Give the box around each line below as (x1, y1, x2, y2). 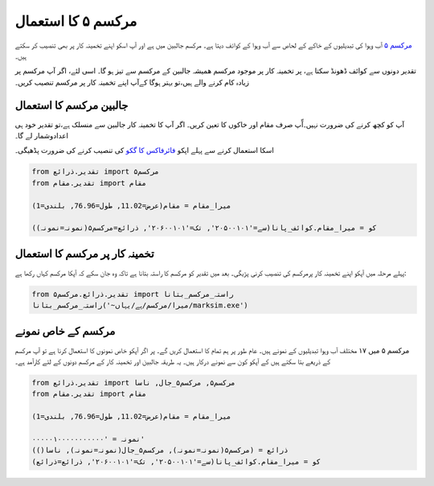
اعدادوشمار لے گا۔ (14, 131, 68, 141)
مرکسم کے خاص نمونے (14, 324, 116, 338)
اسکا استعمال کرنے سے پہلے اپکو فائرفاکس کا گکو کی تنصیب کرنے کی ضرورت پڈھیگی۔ (14, 146, 275, 155)
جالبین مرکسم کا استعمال (14, 98, 129, 112)
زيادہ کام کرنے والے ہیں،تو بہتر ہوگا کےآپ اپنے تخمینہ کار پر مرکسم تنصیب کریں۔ (14, 77, 249, 87)
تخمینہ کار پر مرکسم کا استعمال (14, 246, 154, 261)
